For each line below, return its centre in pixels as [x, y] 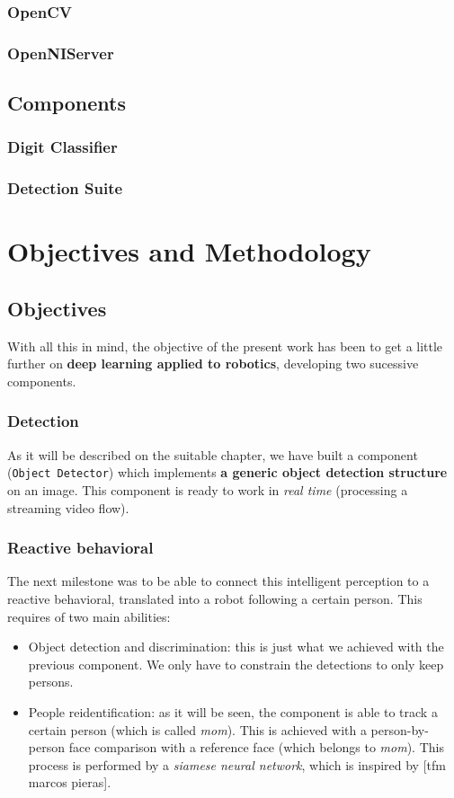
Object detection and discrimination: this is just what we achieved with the [236, 647]
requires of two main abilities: [89, 616]
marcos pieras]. [70, 782]
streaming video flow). [68, 507]
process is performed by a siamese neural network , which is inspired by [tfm [237, 764]
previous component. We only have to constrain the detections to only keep [236, 664]
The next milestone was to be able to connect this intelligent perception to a [218, 581]
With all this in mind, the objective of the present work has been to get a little [225, 346]
